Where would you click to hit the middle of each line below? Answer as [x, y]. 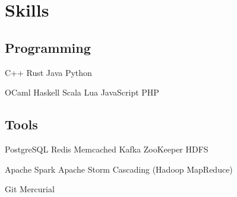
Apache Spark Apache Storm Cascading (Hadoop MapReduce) [119, 169]
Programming [48, 47]
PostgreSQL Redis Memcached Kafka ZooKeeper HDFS [107, 149]
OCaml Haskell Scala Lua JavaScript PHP [82, 92]
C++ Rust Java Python [48, 72]
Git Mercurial [30, 189]
